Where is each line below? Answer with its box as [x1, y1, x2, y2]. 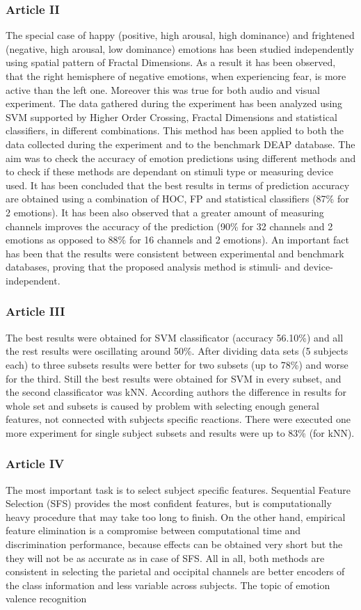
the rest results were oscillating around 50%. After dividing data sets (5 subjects [6, 344, 348, 358]
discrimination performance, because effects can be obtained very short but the [6, 537, 343, 552]
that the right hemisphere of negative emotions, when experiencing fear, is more [6, 69, 346, 83]
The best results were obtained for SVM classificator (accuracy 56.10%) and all [6, 330, 344, 344]
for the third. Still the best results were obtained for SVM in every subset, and [6, 371, 342, 385]
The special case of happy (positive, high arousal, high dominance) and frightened [6, 28, 355, 42]
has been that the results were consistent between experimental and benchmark [6, 246, 344, 260]
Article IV [6, 455, 65, 472]
